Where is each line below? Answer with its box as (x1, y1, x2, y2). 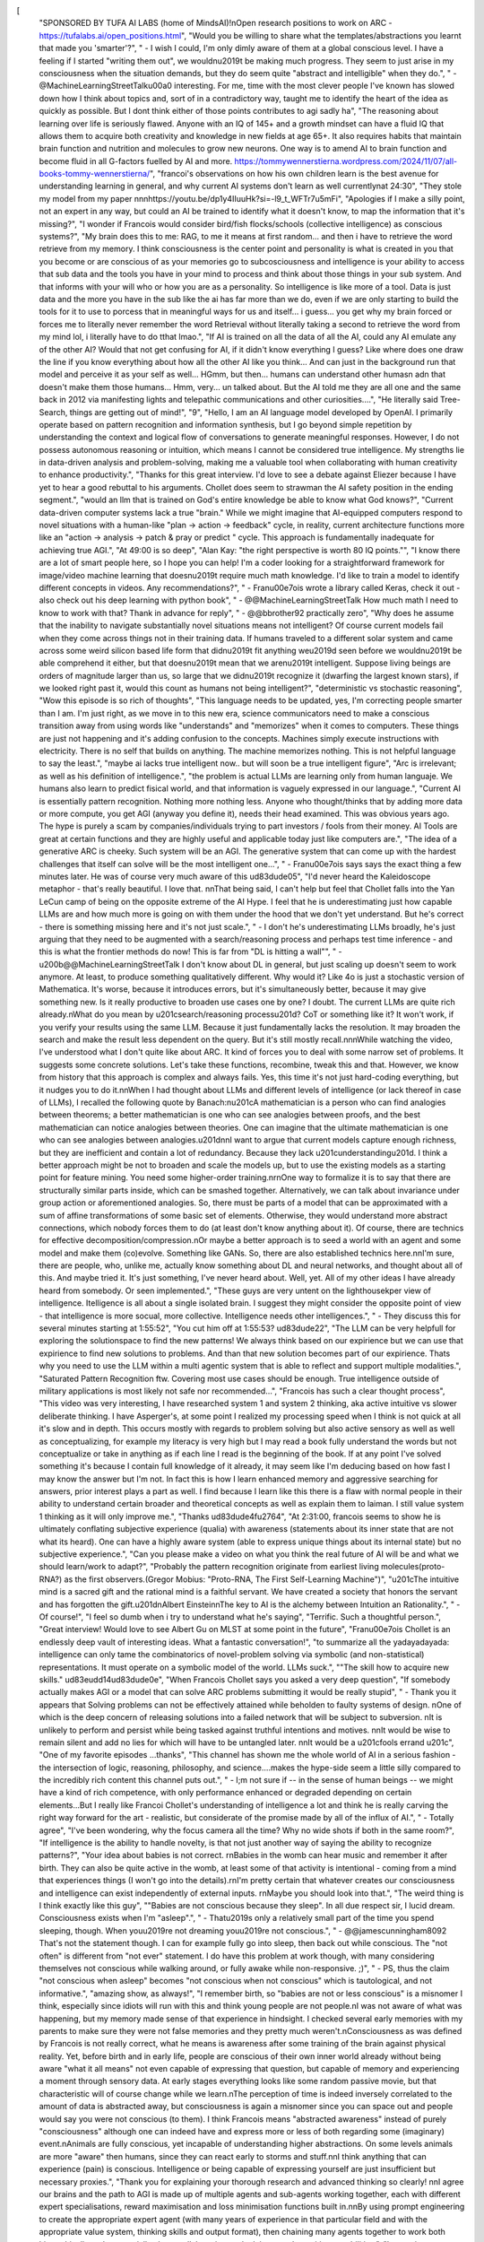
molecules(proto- (381, 1561, 445, 1572)
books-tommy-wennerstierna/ (39, 169, 151, 179)
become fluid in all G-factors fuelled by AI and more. (39, 155, 233, 166)
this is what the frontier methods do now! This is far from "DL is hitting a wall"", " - (39, 946, 342, 957)
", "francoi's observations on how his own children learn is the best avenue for (149, 169, 439, 179)
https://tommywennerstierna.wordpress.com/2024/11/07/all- (234, 155, 457, 166)
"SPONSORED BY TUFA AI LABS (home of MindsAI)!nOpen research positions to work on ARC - (39, 18, 393, 29)
